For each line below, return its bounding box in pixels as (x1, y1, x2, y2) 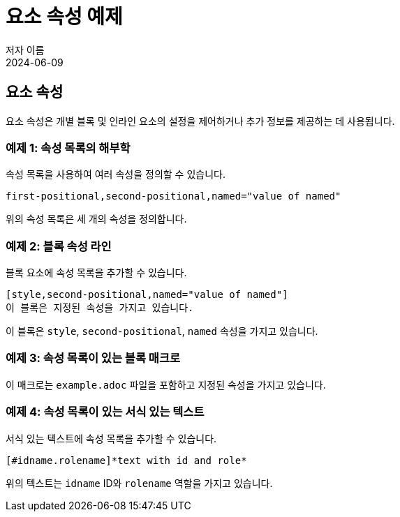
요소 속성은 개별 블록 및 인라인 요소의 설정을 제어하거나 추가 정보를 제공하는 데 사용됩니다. (6, 114, 395, 127)
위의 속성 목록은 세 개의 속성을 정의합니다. (6, 213, 187, 225)
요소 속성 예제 (6, 5, 123, 29)
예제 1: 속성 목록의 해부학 (6, 140, 131, 155)
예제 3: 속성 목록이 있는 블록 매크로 (6, 351, 180, 366)
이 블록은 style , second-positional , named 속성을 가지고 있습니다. (6, 325, 318, 338)
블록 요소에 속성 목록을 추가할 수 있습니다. (6, 267, 187, 279)
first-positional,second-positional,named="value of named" (6, 190, 341, 202)
